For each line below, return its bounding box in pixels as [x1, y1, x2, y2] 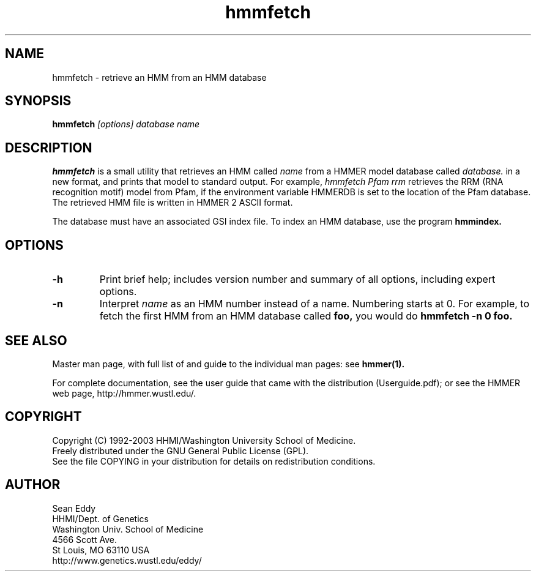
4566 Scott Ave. [52, 534, 117, 545]
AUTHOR [5, 477, 61, 493]
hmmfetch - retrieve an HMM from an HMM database [52, 72, 267, 83]
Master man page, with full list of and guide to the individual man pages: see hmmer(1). [52, 358, 405, 369]
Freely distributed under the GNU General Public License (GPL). [52, 445, 309, 456]
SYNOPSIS [5, 93, 72, 109]
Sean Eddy [52, 503, 96, 514]
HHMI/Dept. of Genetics [52, 513, 149, 524]
